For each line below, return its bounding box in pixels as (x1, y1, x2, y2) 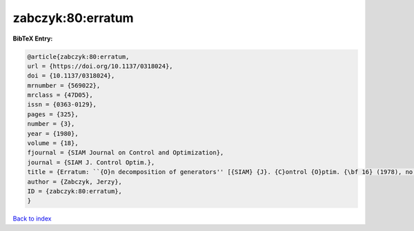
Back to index (12, 214, 52, 223)
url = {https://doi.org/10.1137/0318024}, (27, 62, 173, 70)
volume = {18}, (27, 140, 79, 147)
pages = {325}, (27, 110, 79, 118)
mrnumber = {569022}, (27, 81, 101, 89)
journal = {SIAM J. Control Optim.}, (27, 158, 155, 166)
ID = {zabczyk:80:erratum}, (27, 188, 122, 195)
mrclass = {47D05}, (27, 91, 93, 99)
